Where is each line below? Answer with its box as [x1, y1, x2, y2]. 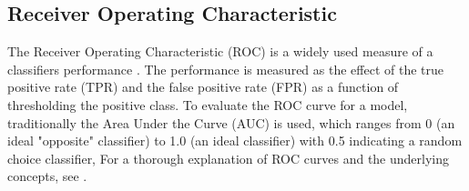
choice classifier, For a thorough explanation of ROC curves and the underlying [7, 148, 450, 167]
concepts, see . [7, 166, 87, 186]
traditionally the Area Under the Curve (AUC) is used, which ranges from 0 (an [7, 113, 455, 132]
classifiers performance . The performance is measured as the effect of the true [7, 59, 444, 78]
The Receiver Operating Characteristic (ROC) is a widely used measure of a [7, 42, 433, 61]
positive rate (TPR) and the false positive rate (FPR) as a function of [7, 77, 399, 96]
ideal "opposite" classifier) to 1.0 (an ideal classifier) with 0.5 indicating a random [7, 131, 463, 150]
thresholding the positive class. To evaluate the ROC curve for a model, [7, 95, 408, 114]
